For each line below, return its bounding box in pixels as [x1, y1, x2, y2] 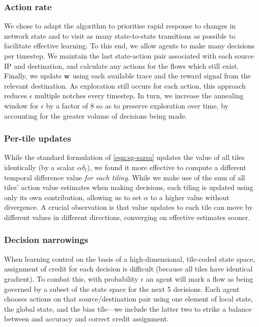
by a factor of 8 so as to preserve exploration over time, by [46, 100, 229, 111]
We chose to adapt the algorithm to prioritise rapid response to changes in [4, 20, 236, 31]
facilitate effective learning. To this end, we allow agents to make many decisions [4, 40, 255, 51]
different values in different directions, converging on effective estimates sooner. [4, 211, 250, 222]
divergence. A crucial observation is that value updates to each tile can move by [4, 202, 253, 212]
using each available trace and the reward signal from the [73, 70, 251, 81]
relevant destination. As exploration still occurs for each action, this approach [4, 80, 246, 91]
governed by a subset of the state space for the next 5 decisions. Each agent [4, 283, 240, 294]
